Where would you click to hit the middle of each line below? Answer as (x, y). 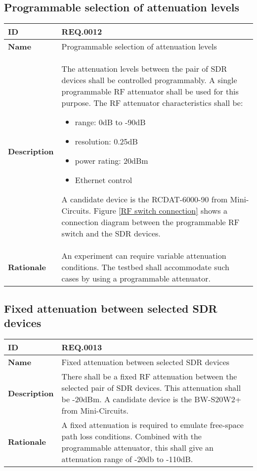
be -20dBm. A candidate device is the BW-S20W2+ (151, 399)
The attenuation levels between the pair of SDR (144, 69)
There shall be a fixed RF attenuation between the (149, 376)
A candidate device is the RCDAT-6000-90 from (145, 199)
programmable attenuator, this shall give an (138, 447)
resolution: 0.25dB (106, 141)
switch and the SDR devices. (111, 234)
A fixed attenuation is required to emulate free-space (152, 424)
